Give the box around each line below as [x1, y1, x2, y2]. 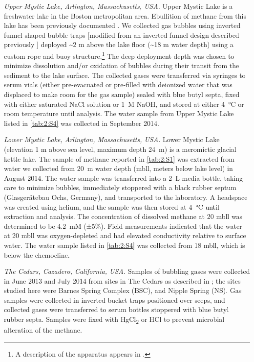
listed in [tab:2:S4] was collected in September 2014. [4, 118, 159, 128]
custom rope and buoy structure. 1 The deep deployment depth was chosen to [4, 49, 234, 61]
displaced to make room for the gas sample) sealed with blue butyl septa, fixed [4, 89, 240, 99]
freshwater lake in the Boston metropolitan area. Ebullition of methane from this [4, 10, 246, 21]
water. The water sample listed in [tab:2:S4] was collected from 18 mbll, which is [4, 240, 245, 250]
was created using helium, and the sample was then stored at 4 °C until [4, 201, 219, 212]
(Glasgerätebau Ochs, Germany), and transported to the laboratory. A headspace [4, 192, 248, 202]
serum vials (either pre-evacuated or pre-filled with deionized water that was [4, 79, 233, 90]
